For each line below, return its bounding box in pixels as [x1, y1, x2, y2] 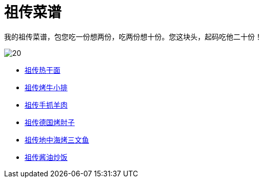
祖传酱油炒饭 [25, 152, 68, 161]
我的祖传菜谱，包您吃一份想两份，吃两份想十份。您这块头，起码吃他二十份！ [4, 32, 262, 41]
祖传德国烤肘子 [25, 117, 75, 127]
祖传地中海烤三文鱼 [25, 135, 89, 144]
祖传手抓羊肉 [25, 100, 68, 109]
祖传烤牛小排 [25, 83, 68, 92]
